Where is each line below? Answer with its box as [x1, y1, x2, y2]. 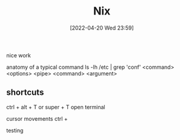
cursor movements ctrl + [6, 115, 68, 122]
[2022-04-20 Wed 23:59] [69, 24, 135, 31]
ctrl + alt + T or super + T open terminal [6, 103, 105, 110]
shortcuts [6, 87, 44, 98]
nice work [6, 51, 32, 59]
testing [6, 127, 24, 134]
